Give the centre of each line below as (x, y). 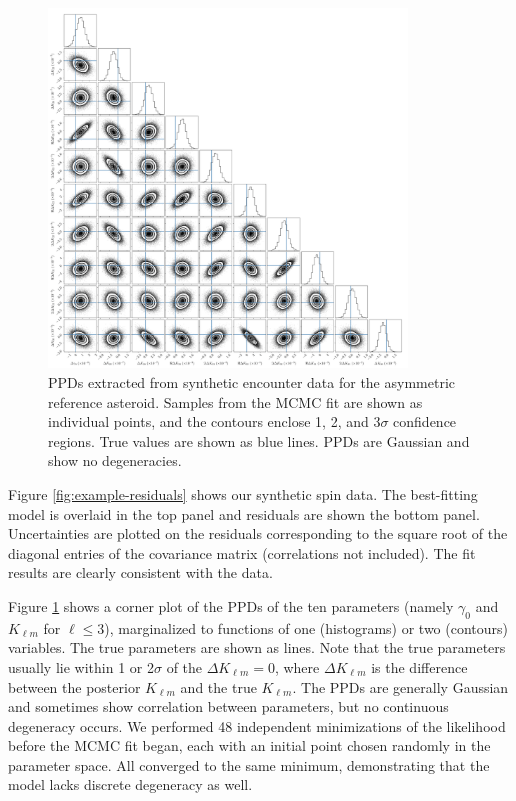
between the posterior (74, 686)
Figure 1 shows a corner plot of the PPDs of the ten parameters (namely (231, 605)
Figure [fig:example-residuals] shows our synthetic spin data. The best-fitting (243, 493)
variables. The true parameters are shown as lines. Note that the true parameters (257, 647)
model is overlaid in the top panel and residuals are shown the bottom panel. (244, 513)
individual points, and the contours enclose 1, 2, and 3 (214, 421)
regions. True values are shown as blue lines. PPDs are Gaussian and (259, 440)
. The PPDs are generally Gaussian (400, 686)
